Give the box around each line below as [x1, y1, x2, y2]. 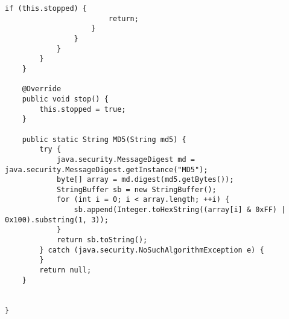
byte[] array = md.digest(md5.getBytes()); [56, 175, 234, 184]
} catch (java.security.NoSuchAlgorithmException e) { [39, 245, 264, 254]
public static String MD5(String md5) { [22, 135, 186, 144]
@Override [22, 85, 62, 94]
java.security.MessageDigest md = [56, 155, 195, 164]
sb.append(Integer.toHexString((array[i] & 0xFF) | [74, 205, 286, 214]
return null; [39, 266, 92, 275]
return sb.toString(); [56, 236, 148, 245]
